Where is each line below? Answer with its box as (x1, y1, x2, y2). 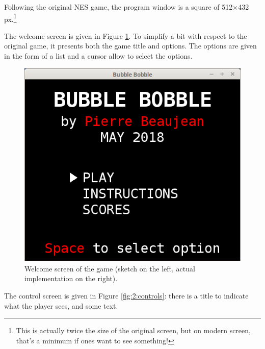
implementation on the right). (24, 273, 118, 284)
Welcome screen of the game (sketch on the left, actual (24, 263, 195, 273)
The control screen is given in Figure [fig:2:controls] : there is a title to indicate (4, 290, 249, 301)
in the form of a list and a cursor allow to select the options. (4, 51, 193, 61)
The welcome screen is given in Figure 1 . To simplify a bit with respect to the (4, 30, 247, 41)
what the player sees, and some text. (4, 300, 118, 311)
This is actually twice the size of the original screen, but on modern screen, (16, 325, 251, 336)
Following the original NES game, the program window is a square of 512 (4, 2, 233, 12)
